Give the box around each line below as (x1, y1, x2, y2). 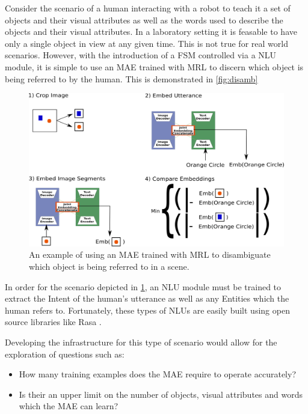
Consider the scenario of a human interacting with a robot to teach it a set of (5, 2, 291, 14)
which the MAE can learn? (19, 400, 119, 412)
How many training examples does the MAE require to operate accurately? (19, 368, 296, 380)
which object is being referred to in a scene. (29, 260, 189, 272)
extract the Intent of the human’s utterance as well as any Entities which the (5, 292, 289, 305)
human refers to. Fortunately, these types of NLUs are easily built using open (5, 303, 290, 316)
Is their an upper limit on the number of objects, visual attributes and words (19, 388, 303, 400)
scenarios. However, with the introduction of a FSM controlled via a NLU (5, 49, 277, 61)
